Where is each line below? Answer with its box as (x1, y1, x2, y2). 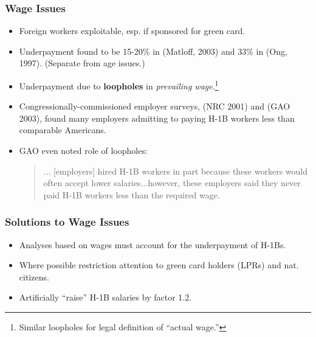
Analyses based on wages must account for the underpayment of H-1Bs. (19, 238, 286, 251)
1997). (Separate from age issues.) (19, 57, 145, 69)
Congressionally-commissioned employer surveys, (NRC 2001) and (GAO (19, 100, 290, 113)
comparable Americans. (19, 123, 106, 136)
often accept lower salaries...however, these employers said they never (43, 176, 301, 189)
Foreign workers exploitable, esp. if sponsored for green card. (19, 24, 246, 37)
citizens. (19, 270, 49, 283)
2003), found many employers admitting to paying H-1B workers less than (19, 111, 295, 124)
